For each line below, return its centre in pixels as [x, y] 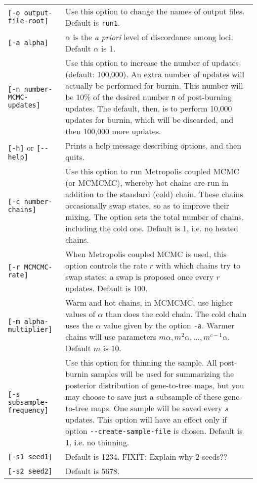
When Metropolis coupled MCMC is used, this [146, 254]
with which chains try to [198, 265]
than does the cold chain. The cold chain [176, 314]
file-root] [28, 21]
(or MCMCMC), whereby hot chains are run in [147, 183]
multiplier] [30, 329]
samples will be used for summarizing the [162, 374]
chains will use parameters [111, 337]
